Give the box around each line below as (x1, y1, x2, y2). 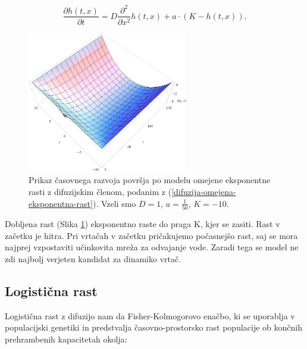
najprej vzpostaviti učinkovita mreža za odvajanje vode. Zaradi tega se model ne (5, 241, 299, 253)
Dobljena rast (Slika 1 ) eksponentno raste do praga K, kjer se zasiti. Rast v (5, 217, 280, 229)
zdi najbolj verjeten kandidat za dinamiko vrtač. (5, 252, 181, 265)
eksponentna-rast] (29, 197, 93, 209)
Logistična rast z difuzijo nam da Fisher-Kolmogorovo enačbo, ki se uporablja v (5, 309, 295, 322)
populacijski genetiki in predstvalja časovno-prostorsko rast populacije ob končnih (5, 321, 303, 334)
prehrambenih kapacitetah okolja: (5, 332, 127, 345)
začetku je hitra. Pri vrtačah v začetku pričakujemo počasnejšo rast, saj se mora (5, 229, 298, 241)
